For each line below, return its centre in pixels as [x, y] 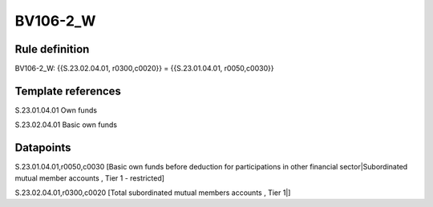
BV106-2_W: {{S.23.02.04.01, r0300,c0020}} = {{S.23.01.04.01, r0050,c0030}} [144, 69]
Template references [68, 91]
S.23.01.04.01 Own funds [56, 110]
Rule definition [52, 49]
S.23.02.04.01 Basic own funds [66, 125]
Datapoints [43, 148]
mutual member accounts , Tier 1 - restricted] [89, 178]
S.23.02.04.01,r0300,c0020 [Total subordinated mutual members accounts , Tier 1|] [153, 193]
